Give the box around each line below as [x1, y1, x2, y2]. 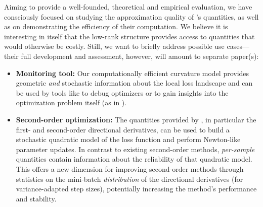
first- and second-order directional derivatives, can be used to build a [16, 124, 230, 134]
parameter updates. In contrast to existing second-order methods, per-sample [16, 144, 255, 154]
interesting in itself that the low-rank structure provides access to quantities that [4, 31, 255, 41]
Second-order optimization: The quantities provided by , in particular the [16, 114, 256, 124]
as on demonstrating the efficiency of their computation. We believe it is [4, 21, 228, 32]
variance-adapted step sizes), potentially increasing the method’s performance [16, 183, 257, 194]
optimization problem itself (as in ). [16, 97, 127, 108]
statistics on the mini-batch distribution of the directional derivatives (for [16, 173, 243, 184]
